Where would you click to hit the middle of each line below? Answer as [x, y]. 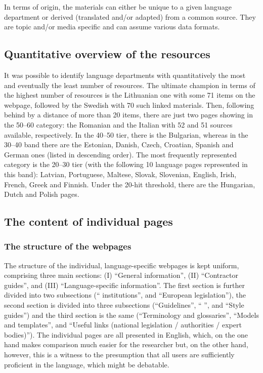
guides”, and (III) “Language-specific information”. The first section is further [124, 285]
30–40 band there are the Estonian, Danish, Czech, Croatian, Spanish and [119, 144]
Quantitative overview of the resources [107, 54]
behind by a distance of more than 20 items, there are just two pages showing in [129, 115]
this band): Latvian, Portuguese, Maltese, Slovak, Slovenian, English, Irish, [120, 174]
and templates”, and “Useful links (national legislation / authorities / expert [123, 325]
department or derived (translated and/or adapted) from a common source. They [130, 16]
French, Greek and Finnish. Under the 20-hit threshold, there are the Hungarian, [130, 184]
